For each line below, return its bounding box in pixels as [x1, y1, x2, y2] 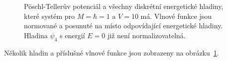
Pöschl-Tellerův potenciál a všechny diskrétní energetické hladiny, [24, 1, 224, 11]
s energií [59, 30, 85, 40]
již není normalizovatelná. [107, 30, 186, 40]
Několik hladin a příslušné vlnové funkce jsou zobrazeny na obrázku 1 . [4, 47, 219, 58]
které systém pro [24, 10, 75, 21]
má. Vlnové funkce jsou [140, 10, 212, 21]
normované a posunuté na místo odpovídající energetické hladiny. [24, 20, 223, 31]
